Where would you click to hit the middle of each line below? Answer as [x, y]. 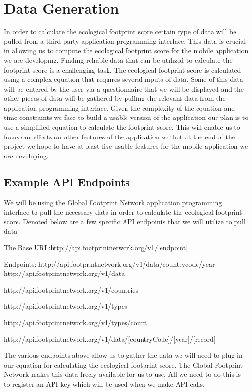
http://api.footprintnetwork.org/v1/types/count [76, 322]
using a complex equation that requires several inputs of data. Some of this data [124, 79]
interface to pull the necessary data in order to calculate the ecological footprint [123, 212]
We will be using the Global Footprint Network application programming [113, 202]
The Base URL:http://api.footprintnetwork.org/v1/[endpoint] [96, 247]
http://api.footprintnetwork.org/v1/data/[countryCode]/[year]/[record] [110, 339]
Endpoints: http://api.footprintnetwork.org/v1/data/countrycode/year [109, 264]
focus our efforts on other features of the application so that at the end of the [119, 136]
